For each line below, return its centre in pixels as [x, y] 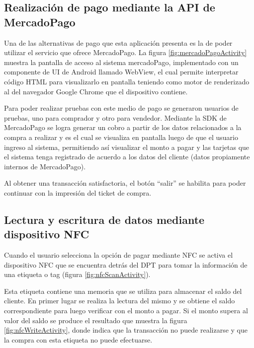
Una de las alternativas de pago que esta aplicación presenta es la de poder [118, 42]
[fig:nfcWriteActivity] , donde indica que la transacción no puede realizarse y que [126, 330]
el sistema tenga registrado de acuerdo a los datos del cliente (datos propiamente [127, 157]
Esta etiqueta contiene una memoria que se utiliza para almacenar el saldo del [123, 291]
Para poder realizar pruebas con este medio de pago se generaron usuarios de [121, 108]
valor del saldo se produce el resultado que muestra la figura [96, 320]
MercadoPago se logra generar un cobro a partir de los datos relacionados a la [123, 127]
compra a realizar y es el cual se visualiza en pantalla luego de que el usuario [121, 137]
